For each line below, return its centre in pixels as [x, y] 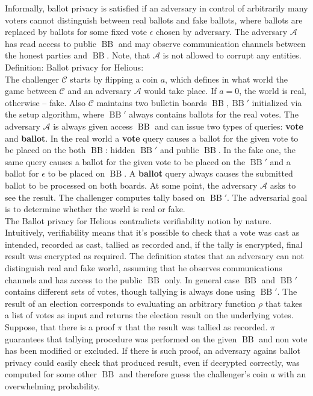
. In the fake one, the [257, 150]
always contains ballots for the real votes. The [214, 114]
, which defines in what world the [226, 79]
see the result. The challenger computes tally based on [105, 197]
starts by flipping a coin [114, 79]
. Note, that [129, 55]
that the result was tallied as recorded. [196, 327]
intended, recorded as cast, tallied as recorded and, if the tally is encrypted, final [154, 244]
